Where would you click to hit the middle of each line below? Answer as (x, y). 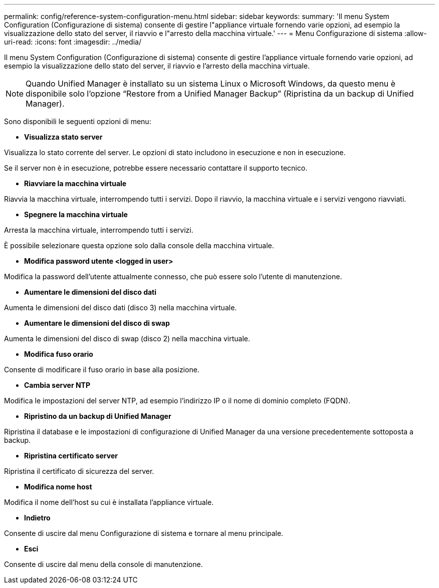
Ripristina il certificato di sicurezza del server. (79, 471)
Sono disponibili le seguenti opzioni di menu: (78, 121)
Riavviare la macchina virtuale (75, 183)
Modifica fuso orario (59, 354)
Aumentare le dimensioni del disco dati (90, 292)
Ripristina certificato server (71, 456)
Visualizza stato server (63, 137)
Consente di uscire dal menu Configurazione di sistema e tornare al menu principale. (144, 533)
